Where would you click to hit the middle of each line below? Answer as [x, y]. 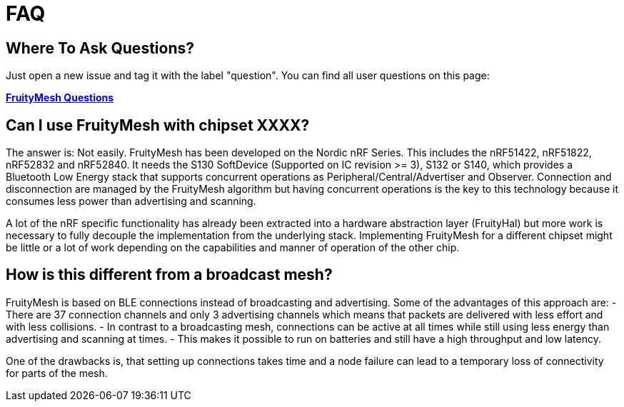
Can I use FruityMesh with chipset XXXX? [158, 125]
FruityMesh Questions [60, 98]
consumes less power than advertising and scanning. [131, 201]
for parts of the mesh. [57, 373]
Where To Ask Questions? [100, 48]
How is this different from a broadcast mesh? [169, 275]
